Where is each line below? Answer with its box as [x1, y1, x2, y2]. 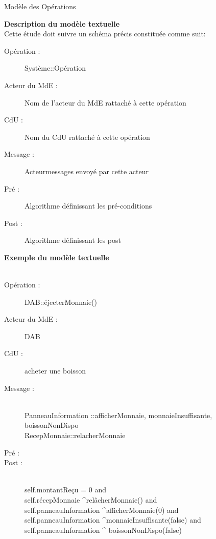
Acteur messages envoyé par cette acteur [25, 165, 149, 176]
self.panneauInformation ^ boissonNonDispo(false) [25, 524, 182, 535]
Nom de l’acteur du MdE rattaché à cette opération [25, 97, 186, 108]
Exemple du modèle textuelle [4, 252, 109, 262]
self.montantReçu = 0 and [25, 484, 107, 495]
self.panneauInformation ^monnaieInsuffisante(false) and [25, 514, 201, 525]
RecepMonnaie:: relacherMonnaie [25, 430, 126, 441]
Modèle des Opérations [4, 1, 76, 11]
